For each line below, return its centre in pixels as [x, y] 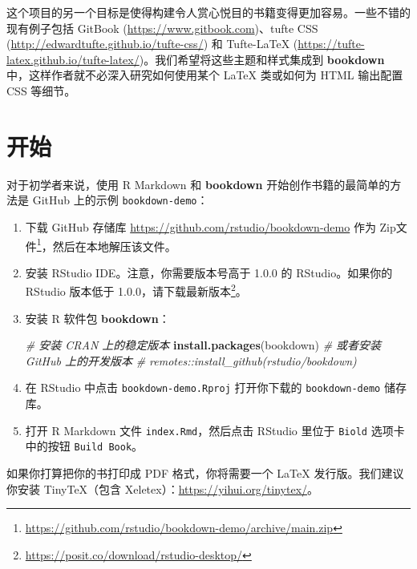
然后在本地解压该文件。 [114, 246]
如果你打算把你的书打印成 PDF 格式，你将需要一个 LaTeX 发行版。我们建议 [205, 472]
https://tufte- [331, 44]
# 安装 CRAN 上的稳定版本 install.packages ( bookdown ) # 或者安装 [203, 345]
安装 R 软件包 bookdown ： [97, 318]
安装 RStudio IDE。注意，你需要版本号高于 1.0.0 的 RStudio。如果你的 [209, 272]
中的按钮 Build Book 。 [84, 446]
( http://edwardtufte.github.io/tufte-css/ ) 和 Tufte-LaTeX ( [152, 44]
